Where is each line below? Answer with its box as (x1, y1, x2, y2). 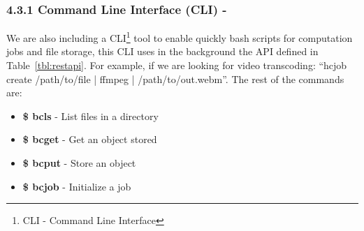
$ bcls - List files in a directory (22, 108, 159, 123)
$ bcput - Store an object (22, 156, 136, 170)
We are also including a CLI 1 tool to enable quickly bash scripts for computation (6, 29, 353, 45)
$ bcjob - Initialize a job (22, 179, 131, 193)
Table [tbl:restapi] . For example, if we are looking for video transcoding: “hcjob (6, 58, 347, 73)
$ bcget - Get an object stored (22, 132, 157, 147)
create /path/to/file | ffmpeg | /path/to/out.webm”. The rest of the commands (6, 71, 344, 86)
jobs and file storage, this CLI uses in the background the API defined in (6, 44, 319, 59)
